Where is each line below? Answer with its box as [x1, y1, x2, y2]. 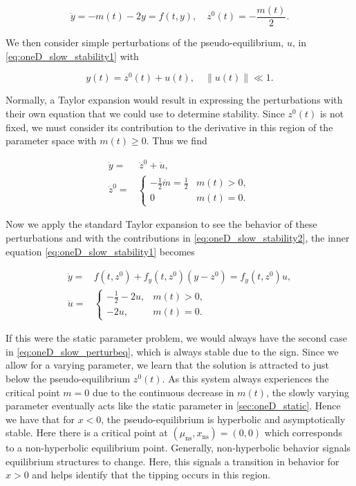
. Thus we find [146, 133, 207, 148]
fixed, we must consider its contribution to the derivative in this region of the [6, 119, 333, 134]
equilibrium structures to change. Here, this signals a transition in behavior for [6, 454, 339, 468]
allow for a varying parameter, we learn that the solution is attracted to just [6, 358, 329, 372]
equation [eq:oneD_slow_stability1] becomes [6, 244, 195, 258]
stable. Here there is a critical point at [6, 425, 168, 440]
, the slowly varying [266, 385, 350, 399]
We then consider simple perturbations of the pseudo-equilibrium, [6, 35, 284, 50]
